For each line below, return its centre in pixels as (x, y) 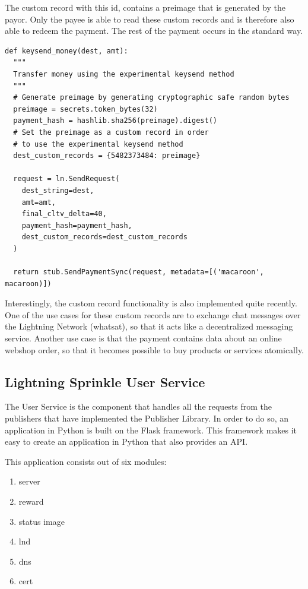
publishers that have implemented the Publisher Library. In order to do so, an (147, 418)
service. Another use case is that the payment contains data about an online (143, 338)
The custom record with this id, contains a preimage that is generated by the (145, 7)
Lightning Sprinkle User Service (105, 381)
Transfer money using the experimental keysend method (124, 74)
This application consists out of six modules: (86, 461)
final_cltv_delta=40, (64, 214)
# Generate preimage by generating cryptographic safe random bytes (151, 98)
